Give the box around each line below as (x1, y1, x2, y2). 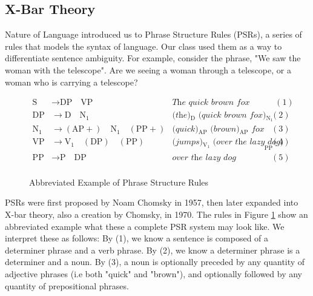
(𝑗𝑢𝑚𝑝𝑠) (172, 138, 203, 147)
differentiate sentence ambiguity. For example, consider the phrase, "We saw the (5, 52, 301, 64)
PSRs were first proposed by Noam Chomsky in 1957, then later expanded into (5, 196, 298, 209)
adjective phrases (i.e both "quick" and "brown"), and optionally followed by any (5, 267, 303, 280)
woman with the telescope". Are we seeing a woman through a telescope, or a (5, 63, 291, 76)
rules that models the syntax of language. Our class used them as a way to (5, 39, 282, 52)
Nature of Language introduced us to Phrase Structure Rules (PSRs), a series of (5, 28, 302, 41)
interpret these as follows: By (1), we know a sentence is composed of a (5, 232, 269, 244)
